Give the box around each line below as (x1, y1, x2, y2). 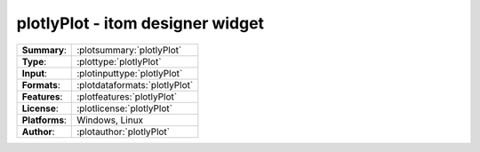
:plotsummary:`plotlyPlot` (76, 44, 182, 56)
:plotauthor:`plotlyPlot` (76, 125, 171, 138)
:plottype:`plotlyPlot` (76, 55, 162, 68)
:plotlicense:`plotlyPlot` (76, 102, 173, 115)
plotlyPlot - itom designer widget (16, 13, 265, 33)
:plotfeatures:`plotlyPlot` (76, 90, 178, 102)
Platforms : (21, 114, 67, 126)
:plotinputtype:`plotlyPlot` (76, 67, 183, 79)
